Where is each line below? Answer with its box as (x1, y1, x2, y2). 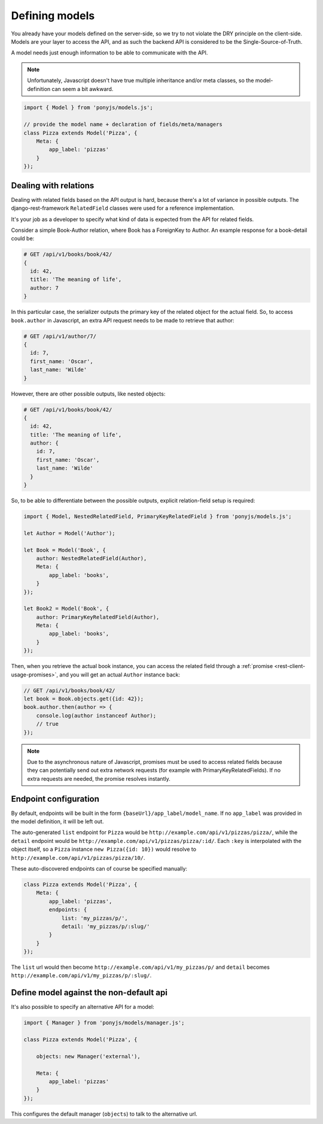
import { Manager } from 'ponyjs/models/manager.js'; (23, 1019, 185, 1026)
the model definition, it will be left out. (11, 818, 104, 825)
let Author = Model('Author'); (23, 530, 116, 536)
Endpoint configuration (11, 794, 100, 804)
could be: (11, 235, 35, 242)
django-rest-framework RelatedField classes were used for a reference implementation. (11, 204, 235, 212)
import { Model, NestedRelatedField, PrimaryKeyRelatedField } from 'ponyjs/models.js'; (23, 513, 292, 519)
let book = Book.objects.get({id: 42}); (23, 695, 144, 702)
